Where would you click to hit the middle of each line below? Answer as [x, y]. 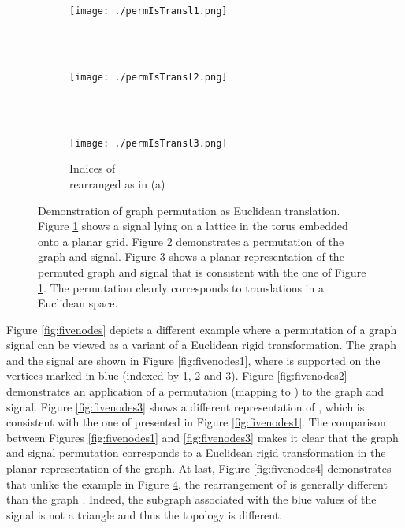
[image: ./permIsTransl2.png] [149, 77]
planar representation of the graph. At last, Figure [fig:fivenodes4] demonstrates [199, 469]
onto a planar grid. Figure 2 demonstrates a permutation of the [191, 241]
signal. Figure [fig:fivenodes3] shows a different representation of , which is [186, 406]
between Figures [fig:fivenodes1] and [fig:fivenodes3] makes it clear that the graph [202, 437]
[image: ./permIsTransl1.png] [149, 11]
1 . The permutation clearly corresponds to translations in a [181, 287]
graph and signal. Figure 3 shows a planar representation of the [191, 257]
